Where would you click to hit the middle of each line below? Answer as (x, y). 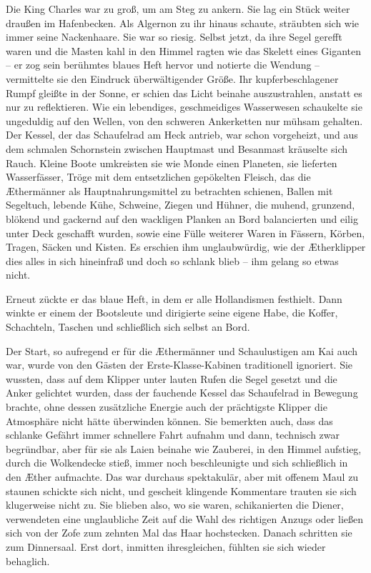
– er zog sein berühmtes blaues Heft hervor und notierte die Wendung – (163, 65)
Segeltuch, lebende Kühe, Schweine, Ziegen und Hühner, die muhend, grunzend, (180, 205)
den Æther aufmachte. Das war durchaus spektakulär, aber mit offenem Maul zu (182, 477)
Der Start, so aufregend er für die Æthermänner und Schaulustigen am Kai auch (182, 350)
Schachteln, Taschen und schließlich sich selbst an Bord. (128, 327)
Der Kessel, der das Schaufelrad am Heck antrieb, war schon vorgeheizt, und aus (182, 135)
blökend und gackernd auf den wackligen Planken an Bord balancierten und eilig (182, 218)
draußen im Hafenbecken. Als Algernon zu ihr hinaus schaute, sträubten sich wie (183, 23)
